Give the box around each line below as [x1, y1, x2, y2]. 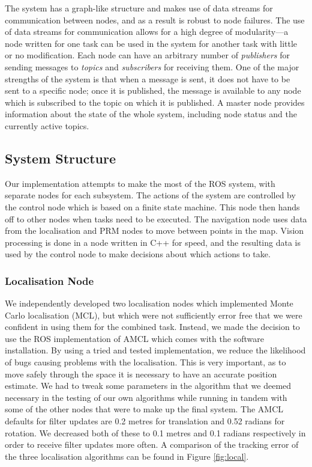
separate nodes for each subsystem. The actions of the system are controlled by [5, 189, 296, 201]
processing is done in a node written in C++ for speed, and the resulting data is [5, 236, 301, 248]
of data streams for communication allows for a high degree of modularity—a [5, 25, 289, 38]
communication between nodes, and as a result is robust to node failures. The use [5, 13, 305, 26]
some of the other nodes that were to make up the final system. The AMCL [5, 403, 284, 415]
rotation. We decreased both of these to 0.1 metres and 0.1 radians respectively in [5, 426, 306, 439]
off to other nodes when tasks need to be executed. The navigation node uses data [5, 212, 307, 225]
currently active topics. [5, 119, 89, 132]
